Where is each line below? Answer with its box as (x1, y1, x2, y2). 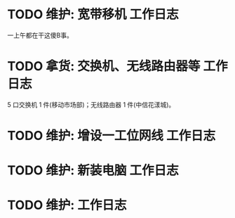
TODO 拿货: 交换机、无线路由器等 (7, 58, 201, 75)
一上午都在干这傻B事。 (7, 31, 74, 39)
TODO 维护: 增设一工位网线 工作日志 (7, 128, 216, 144)
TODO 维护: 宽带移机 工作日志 (7, 6, 179, 23)
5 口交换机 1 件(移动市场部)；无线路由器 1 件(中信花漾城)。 (7, 100, 175, 109)
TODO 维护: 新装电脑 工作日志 (7, 162, 179, 179)
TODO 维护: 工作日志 (7, 198, 127, 213)
